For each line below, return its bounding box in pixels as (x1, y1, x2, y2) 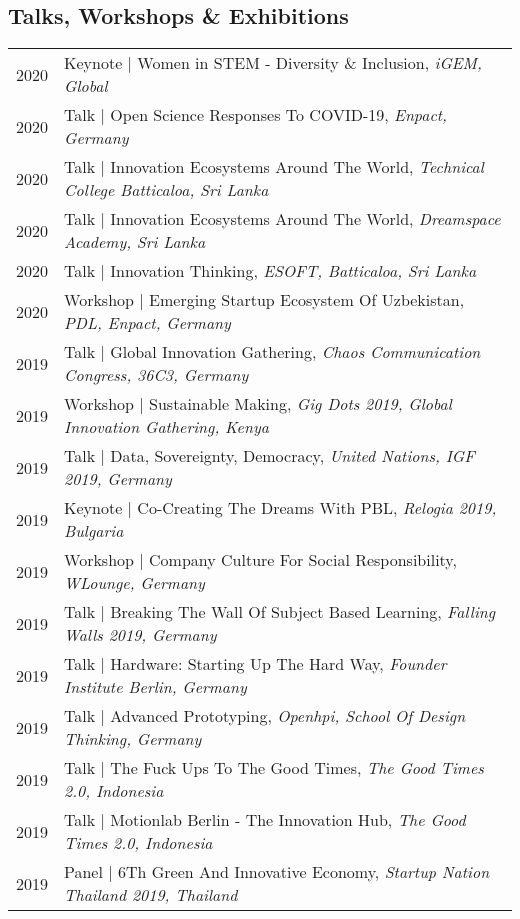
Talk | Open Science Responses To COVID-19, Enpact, (64, 103, 447, 127)
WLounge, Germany (64, 571, 205, 595)
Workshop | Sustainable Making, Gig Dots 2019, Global (64, 392, 452, 416)
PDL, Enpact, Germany (64, 311, 231, 335)
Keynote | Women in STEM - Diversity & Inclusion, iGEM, (64, 51, 482, 75)
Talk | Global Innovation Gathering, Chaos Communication (64, 340, 481, 364)
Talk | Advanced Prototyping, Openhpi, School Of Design (64, 704, 466, 728)
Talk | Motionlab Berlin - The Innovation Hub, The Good (64, 808, 466, 832)
